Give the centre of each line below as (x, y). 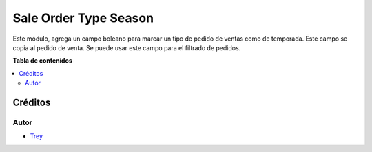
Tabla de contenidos (42, 61)
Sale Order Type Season (83, 18)
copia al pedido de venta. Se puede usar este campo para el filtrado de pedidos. (127, 47)
